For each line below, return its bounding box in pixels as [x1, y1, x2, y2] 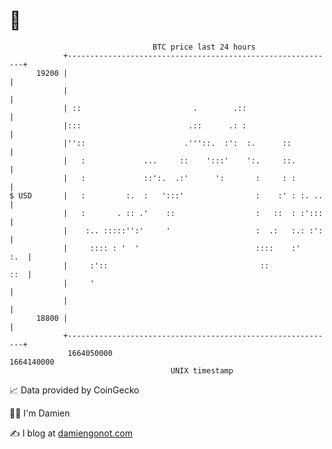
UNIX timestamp [170, 365, 234, 376]
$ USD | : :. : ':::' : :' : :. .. [9, 190, 324, 201]
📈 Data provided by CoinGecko [9, 384, 140, 396]
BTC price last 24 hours [152, 42, 256, 52]
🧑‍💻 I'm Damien [9, 407, 71, 419]
